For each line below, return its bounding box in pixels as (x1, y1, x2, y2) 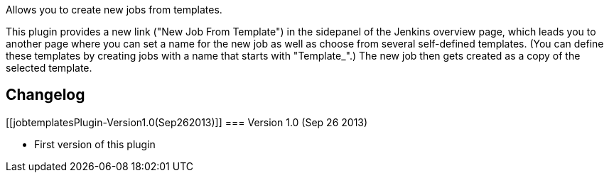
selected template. (6, 62, 92, 74)
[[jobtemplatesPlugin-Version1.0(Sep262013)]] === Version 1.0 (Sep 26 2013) (6, 116, 368, 128)
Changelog (6, 86, 85, 104)
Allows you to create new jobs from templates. (6, 4, 222, 16)
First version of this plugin (34, 138, 156, 150)
